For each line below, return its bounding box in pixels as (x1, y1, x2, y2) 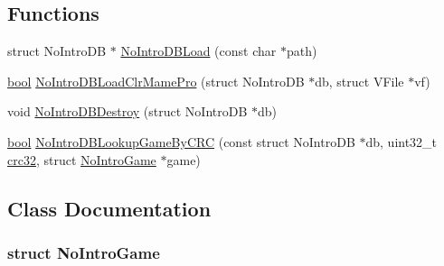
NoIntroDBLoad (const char (120, 41, 277, 60)
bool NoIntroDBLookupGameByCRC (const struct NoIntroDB (7, 132, 355, 151)
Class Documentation (7, 194, 212, 222)
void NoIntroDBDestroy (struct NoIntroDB (7, 102, 248, 121)
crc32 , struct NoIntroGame (7, 150, 156, 169)
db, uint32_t (365, 132, 438, 151)
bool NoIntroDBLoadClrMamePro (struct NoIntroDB (7, 71, 305, 90)
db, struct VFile (315, 71, 404, 90)
